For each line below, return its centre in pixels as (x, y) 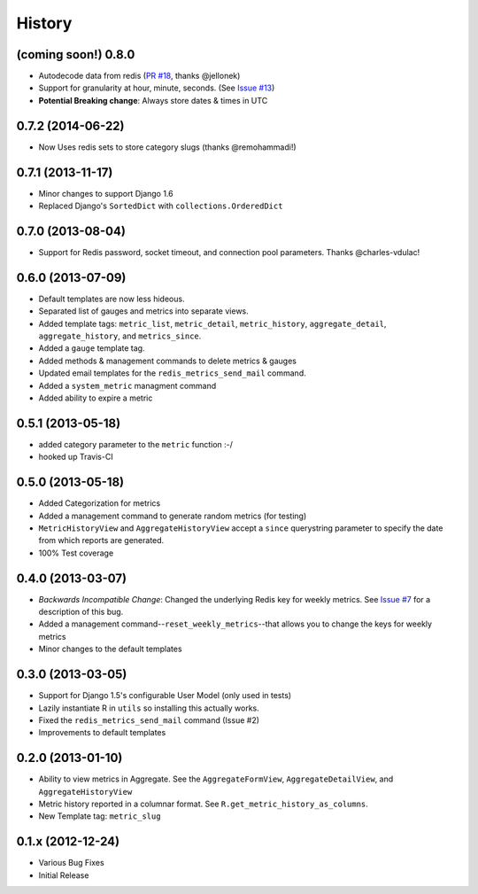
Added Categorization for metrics (100, 503)
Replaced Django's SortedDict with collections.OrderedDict (161, 206)
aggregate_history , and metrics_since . (120, 336)
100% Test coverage (76, 553)
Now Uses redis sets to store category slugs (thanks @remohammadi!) (167, 147)
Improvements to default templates (102, 733)
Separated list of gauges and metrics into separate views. (144, 311)
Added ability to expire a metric (96, 398)
